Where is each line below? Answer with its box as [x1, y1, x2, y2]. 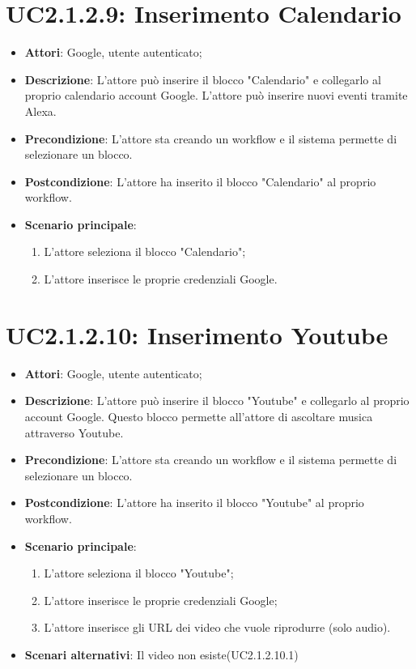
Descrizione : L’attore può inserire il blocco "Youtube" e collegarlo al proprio [24, 392, 410, 409]
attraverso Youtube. [24, 424, 124, 441]
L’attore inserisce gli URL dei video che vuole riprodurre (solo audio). [44, 619, 391, 636]
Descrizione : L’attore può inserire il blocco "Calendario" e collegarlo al [24, 70, 381, 87]
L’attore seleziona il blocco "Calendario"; [44, 243, 246, 260]
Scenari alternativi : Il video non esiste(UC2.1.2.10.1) [24, 646, 299, 663]
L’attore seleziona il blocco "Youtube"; [44, 565, 234, 582]
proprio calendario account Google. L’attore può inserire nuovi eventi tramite [24, 87, 408, 104]
